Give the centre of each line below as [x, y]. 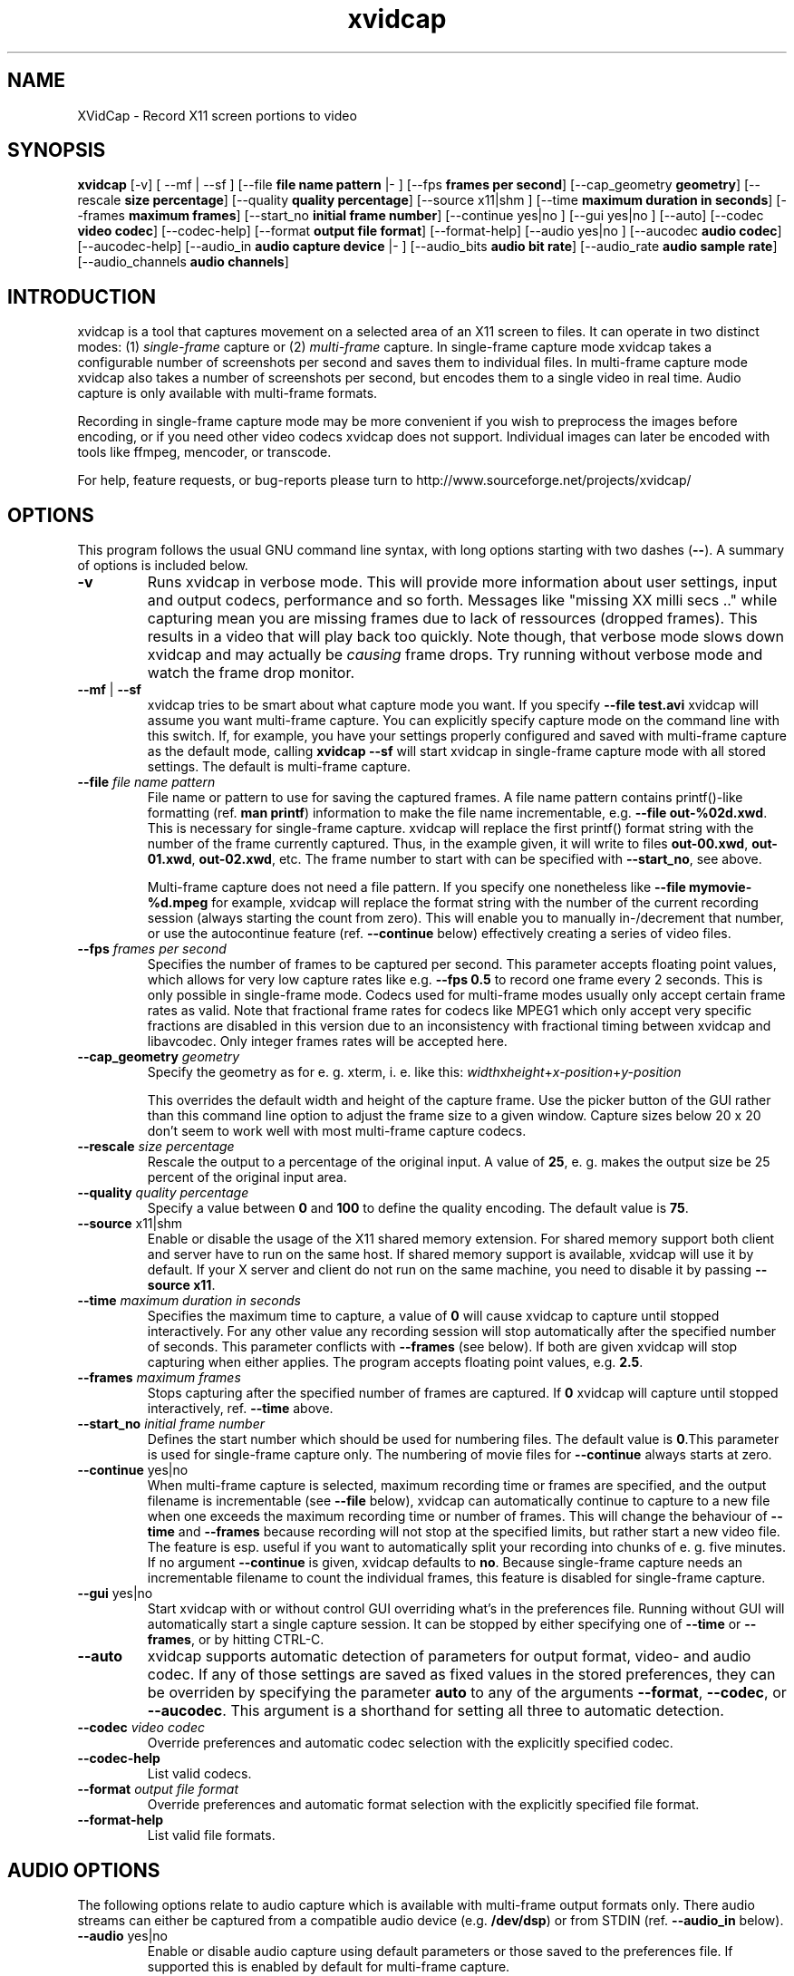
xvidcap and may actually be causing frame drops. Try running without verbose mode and [455, 655]
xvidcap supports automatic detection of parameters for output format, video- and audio [449, 1656]
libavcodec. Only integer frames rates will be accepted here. [327, 1041]
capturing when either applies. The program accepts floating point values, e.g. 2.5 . [395, 1362]
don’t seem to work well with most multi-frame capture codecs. [337, 1131]
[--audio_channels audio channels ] [183, 262]
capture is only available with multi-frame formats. [228, 393]
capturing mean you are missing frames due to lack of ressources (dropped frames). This [452, 619]
